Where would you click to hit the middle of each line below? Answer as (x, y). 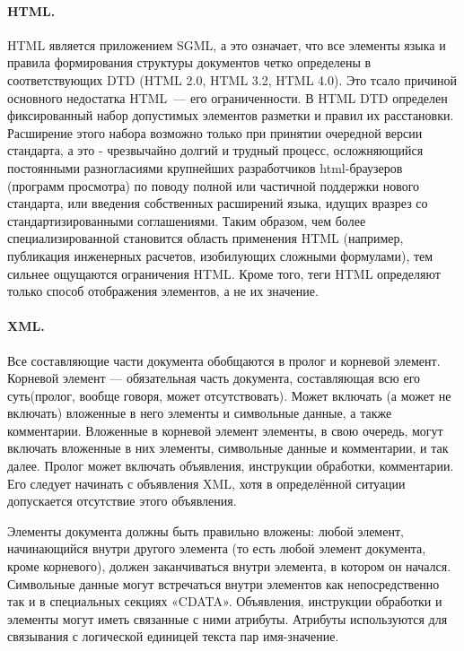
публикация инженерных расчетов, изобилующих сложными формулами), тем (220, 255)
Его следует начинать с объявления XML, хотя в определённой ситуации (206, 483)
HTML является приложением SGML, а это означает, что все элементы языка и (227, 44)
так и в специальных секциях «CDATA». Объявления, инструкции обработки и (225, 601)
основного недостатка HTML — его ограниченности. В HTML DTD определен (228, 97)
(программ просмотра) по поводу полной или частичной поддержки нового (214, 185)
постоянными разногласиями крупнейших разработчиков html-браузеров (205, 167)
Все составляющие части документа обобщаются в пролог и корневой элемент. (224, 360)
